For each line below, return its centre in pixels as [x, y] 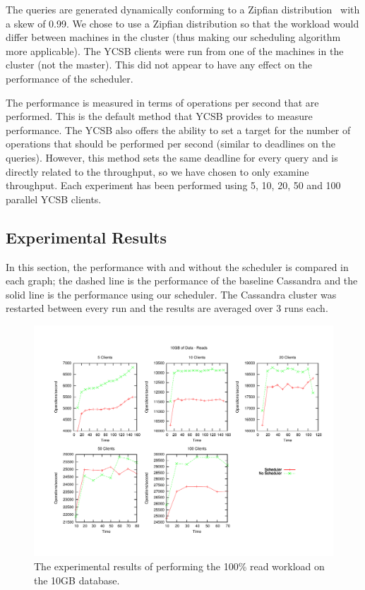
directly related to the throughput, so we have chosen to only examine [157, 171]
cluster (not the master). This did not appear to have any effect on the [159, 65]
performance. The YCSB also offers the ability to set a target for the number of [178, 130]
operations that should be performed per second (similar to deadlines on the [170, 144]
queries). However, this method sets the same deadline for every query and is [172, 157]
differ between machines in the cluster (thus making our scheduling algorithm [173, 37]
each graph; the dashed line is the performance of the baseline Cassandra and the [182, 281]
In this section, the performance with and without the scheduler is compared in [177, 266]
